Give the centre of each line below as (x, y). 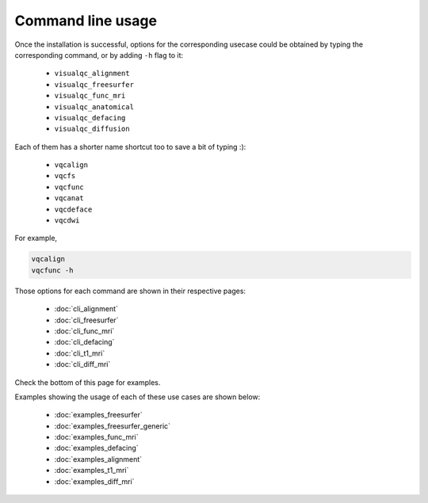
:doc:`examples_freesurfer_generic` (112, 426)
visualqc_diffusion (92, 129)
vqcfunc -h (52, 270)
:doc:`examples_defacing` (96, 448)
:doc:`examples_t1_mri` (92, 471)
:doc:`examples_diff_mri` (94, 481)
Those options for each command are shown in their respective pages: (130, 291)
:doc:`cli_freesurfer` (86, 320)
